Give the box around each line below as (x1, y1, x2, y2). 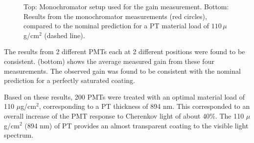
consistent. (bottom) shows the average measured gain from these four (4, 56, 214, 66)
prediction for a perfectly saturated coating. (4, 75, 135, 85)
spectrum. (4, 130, 34, 140)
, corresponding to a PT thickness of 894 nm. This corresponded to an (39, 101, 250, 111)
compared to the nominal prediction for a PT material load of (23, 20, 209, 31)
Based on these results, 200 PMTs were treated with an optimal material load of (4, 91, 245, 102)
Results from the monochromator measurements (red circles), (23, 11, 207, 21)
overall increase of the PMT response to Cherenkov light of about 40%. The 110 (4, 110, 244, 121)
